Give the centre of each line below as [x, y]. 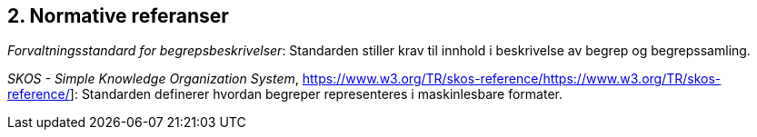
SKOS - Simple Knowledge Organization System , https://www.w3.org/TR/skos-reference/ [275, 79]
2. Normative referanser [118, 16]
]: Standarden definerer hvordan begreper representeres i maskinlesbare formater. [316, 94]
